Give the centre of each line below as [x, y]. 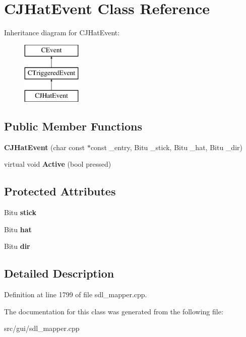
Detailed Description [59, 273]
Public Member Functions [73, 126]
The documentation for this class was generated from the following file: [114, 311]
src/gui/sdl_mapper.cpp [42, 328]
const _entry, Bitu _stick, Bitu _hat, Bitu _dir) [166, 147]
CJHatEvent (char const [45, 147]
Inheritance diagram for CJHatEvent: [62, 32]
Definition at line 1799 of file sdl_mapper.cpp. [76, 294]
